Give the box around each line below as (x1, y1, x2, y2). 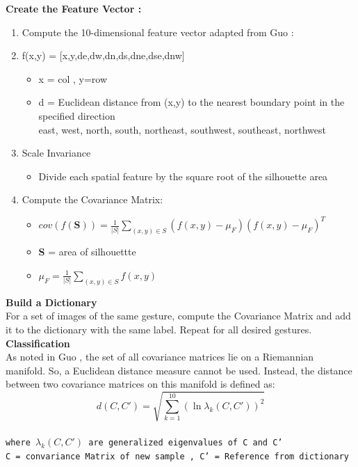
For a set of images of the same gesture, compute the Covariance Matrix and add (6, 308, 351, 323)
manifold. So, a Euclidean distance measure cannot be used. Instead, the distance (6, 363, 352, 377)
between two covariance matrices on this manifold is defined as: (6, 377, 275, 391)
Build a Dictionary (6, 294, 97, 309)
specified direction (38, 108, 115, 122)
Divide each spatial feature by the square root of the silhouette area (38, 168, 328, 183)
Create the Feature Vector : (6, 1, 142, 15)
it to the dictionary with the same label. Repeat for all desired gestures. (6, 322, 312, 336)
